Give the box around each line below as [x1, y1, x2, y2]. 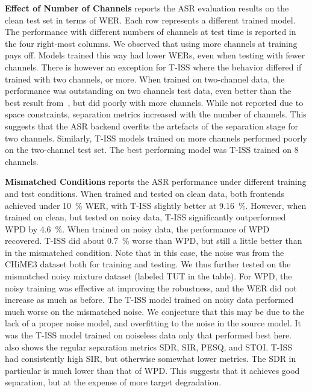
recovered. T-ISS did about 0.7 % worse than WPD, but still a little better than [5, 234, 302, 247]
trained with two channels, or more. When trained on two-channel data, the [5, 72, 285, 85]
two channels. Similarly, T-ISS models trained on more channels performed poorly [5, 131, 307, 144]
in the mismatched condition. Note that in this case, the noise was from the [5, 246, 284, 258]
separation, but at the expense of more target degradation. [5, 376, 222, 388]
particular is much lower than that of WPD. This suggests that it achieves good [5, 364, 300, 376]
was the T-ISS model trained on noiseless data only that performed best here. [5, 329, 292, 341]
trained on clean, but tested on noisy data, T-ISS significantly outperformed [5, 211, 286, 223]
